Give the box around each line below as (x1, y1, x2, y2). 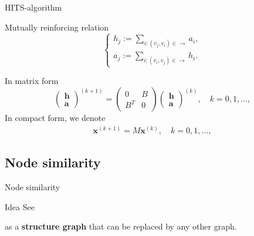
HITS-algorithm (5, 1, 62, 13)
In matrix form (5, 75, 59, 87)
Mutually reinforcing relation (5, 21, 109, 33)
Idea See (5, 200, 35, 213)
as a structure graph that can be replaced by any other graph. (5, 220, 237, 232)
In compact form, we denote (5, 112, 106, 124)
